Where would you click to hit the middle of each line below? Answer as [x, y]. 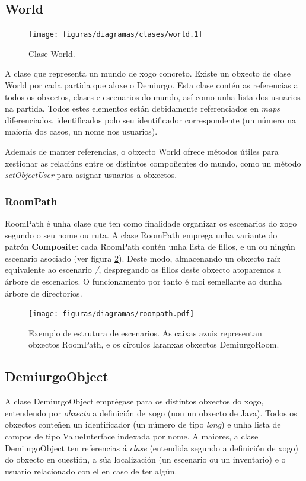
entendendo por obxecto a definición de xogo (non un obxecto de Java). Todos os [151, 412]
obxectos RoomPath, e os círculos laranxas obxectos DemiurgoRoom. [154, 344]
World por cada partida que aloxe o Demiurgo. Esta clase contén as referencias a [152, 85]
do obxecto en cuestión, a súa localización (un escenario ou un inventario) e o [145, 459]
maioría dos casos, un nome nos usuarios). [81, 131]
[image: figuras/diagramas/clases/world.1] [116, 35]
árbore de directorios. [44, 293]
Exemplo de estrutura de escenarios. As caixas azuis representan [145, 332]
